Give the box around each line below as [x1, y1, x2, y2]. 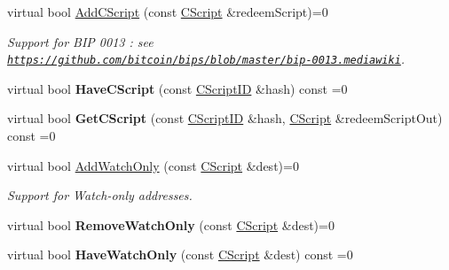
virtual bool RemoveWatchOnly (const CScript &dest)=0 [7, 215, 335, 234]
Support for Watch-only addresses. [7, 186, 193, 204]
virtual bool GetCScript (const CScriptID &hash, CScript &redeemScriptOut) [7, 109, 443, 127]
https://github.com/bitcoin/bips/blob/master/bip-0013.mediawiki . [7, 50, 406, 68]
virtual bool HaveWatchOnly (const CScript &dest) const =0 [7, 245, 353, 264]
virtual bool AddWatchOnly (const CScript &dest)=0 [7, 156, 299, 174]
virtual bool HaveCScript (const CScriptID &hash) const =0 [7, 79, 348, 97]
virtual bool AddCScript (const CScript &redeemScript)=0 [7, 3, 328, 20]
